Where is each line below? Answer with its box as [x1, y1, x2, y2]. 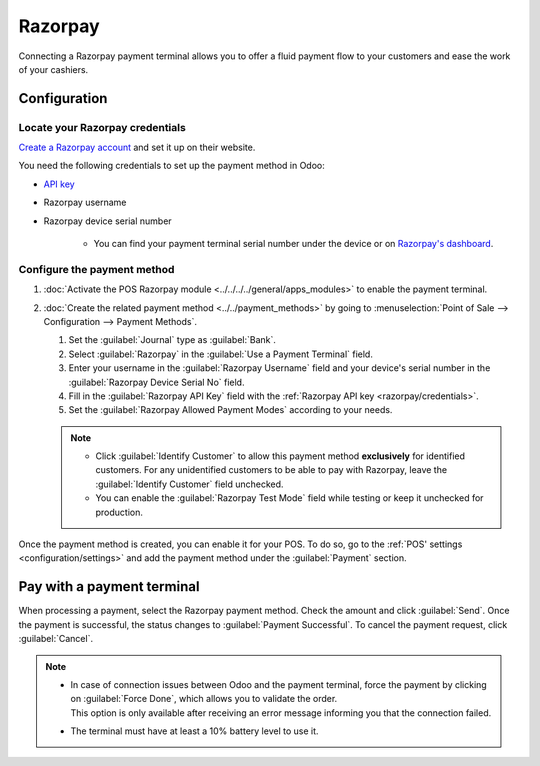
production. [95, 506, 144, 518]
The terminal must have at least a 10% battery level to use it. [70, 725, 319, 737]
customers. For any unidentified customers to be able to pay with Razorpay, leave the [95, 464, 448, 476]
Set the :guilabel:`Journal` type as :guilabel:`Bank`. [68, 334, 277, 346]
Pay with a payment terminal [18, 578, 200, 595]
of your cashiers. [18, 63, 89, 75]
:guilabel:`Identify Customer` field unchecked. [95, 478, 284, 490]
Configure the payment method [18, 262, 175, 276]
